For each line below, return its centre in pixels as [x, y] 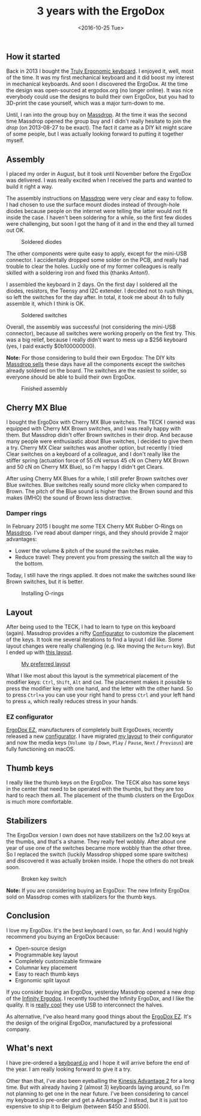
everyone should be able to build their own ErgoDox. [71, 377]
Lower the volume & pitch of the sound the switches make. [87, 551]
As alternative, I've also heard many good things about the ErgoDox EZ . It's [99, 1016]
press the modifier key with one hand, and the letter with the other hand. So [100, 689]
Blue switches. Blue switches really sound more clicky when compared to [97, 485]
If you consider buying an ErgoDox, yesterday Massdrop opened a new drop [100, 992]
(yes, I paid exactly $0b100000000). [51, 346]
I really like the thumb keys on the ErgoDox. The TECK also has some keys [98, 783]
